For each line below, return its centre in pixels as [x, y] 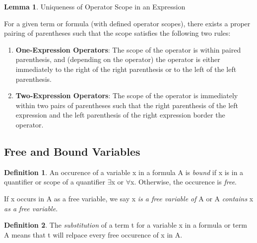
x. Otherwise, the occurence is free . [184, 182]
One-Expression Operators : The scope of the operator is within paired [128, 49]
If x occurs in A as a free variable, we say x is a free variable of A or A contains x [129, 198]
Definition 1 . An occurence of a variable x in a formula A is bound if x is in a [124, 172]
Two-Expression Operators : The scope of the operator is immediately [127, 95]
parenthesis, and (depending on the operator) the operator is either [118, 59]
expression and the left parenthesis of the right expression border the [120, 115]
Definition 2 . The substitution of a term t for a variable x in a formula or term [126, 225]
